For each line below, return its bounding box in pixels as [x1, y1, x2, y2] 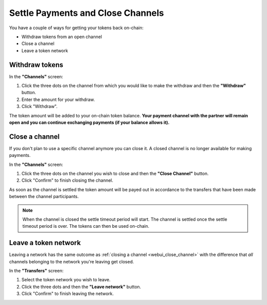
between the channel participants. [9, 194, 79, 200]
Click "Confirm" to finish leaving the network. [21, 291, 114, 297]
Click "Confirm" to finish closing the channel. [21, 177, 114, 183]
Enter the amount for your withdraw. [21, 97, 95, 102]
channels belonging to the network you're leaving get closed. [9, 258, 134, 264]
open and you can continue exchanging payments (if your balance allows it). [9, 119, 170, 125]
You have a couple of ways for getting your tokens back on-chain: [9, 25, 144, 31]
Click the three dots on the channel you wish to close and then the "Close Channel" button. [21, 171, 209, 177]
